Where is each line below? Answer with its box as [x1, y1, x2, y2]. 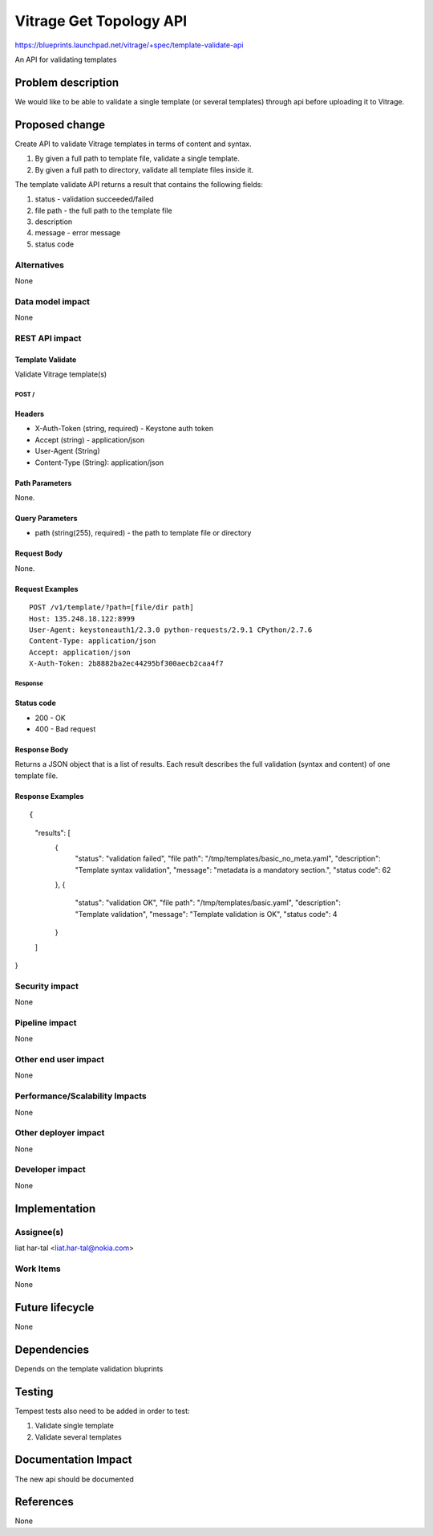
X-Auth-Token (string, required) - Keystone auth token [34, 424, 214, 434]
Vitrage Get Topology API [14, 12, 188, 30]
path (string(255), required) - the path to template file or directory [34, 528, 252, 538]
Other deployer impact [14, 1127, 105, 1139]
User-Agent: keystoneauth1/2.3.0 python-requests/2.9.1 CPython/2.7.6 [29, 625, 313, 634]
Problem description [14, 75, 119, 89]
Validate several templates [34, 1432, 122, 1441]
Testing [14, 1385, 54, 1399]
